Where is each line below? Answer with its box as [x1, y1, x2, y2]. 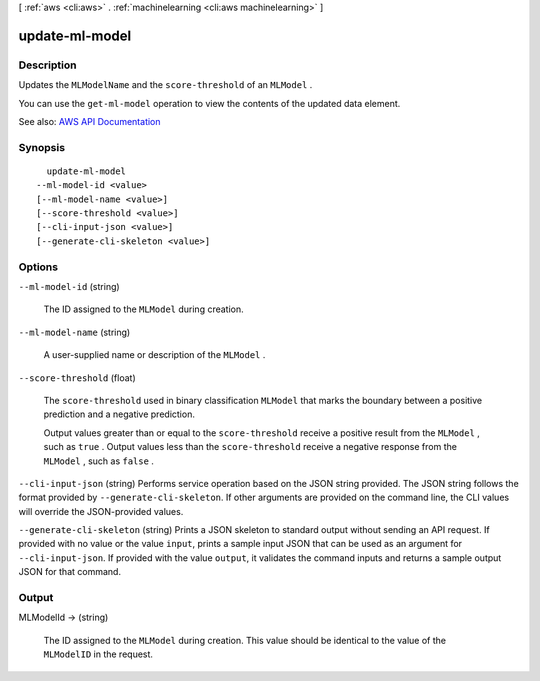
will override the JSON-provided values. [18, 505, 184, 517]
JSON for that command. [18, 566, 122, 578]
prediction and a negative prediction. [43, 408, 195, 420]
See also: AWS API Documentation [18, 115, 161, 127]
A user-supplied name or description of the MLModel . [43, 349, 266, 361]
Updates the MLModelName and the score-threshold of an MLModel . [18, 79, 313, 91]
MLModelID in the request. [43, 648, 154, 660]
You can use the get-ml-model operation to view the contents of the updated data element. [18, 97, 401, 109]
